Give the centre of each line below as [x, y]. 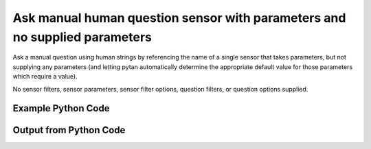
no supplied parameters [82, 37]
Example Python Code [61, 108]
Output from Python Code [69, 130]
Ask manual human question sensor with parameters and [179, 18]
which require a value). [45, 77]
